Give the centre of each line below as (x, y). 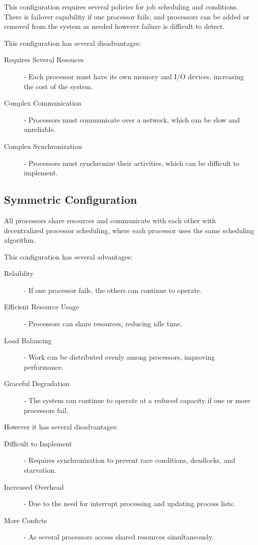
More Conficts (26, 520)
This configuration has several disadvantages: (73, 43)
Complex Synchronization (43, 146)
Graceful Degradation (37, 383)
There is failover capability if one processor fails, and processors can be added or (127, 16)
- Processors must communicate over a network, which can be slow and (132, 119)
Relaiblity (19, 273)
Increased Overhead (34, 486)
